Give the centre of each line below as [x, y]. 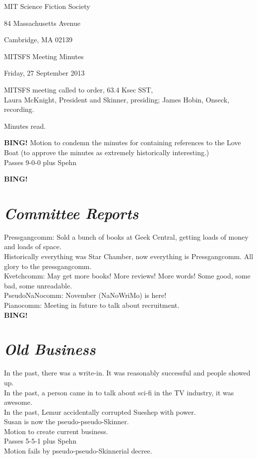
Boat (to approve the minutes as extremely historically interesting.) [107, 152]
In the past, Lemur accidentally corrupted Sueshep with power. [100, 412]
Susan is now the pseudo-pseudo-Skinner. [66, 421]
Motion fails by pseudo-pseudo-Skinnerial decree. [78, 451]
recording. [19, 109]
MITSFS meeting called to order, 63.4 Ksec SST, [79, 89]
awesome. [18, 402]
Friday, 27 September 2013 [44, 73]
